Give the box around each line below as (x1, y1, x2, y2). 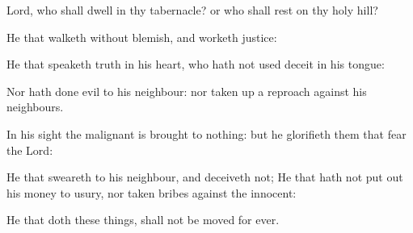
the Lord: (6, 141, 53, 158)
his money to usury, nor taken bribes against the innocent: (6, 184, 297, 201)
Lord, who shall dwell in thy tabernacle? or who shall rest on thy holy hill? (6, 2, 378, 18)
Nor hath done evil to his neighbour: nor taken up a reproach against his (6, 82, 367, 99)
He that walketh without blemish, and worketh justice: (6, 28, 277, 45)
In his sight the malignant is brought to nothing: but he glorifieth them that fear (6, 125, 407, 142)
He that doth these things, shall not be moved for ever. (6, 211, 280, 228)
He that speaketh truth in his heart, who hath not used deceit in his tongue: (6, 56, 385, 73)
